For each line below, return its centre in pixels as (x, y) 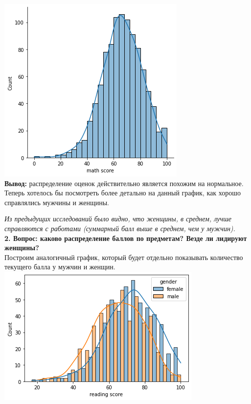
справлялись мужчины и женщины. (57, 202)
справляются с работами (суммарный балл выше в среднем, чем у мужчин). (120, 228)
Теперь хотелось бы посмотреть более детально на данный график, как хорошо (123, 193)
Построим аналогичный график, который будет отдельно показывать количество (124, 257)
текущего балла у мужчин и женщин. (60, 267)
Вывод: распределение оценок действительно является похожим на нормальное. (124, 183)
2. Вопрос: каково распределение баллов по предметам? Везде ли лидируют (126, 238)
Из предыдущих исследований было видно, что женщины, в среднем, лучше (118, 219)
